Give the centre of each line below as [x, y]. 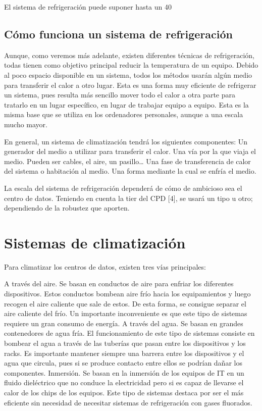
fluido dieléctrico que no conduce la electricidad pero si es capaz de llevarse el [124, 382]
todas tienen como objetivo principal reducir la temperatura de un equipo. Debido [131, 65]
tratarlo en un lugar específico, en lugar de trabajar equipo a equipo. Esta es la [126, 104]
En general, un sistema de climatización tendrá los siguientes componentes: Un [126, 141]
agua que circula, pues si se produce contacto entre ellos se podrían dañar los [123, 363]
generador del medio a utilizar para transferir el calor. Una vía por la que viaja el [130, 151]
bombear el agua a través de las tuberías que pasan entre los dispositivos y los [125, 343]
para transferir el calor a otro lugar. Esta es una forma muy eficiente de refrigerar [130, 85]
